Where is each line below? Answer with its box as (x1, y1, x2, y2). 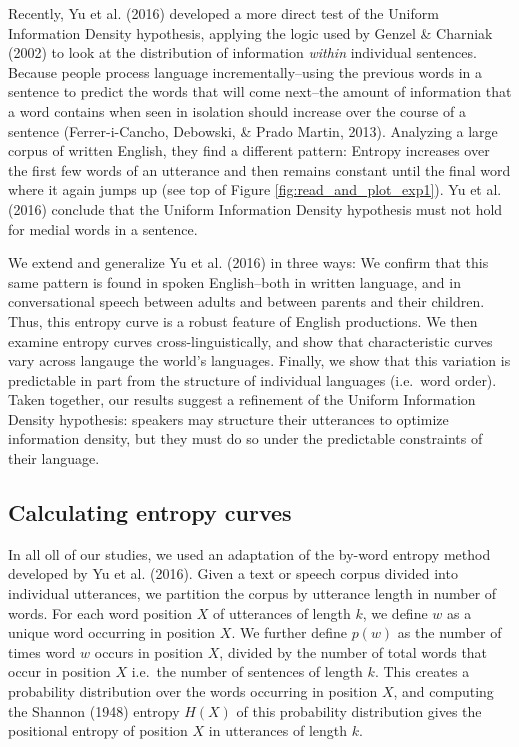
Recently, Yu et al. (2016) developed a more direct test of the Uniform (8, 3, 439, 23)
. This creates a (374, 661, 470, 682)
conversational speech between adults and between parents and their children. (8, 291, 485, 312)
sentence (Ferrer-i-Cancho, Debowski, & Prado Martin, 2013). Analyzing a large (8, 120, 498, 141)
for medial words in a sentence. (8, 218, 198, 239)
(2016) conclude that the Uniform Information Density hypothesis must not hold (8, 198, 503, 219)
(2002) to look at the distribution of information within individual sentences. (8, 42, 477, 63)
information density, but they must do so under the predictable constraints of (8, 428, 483, 449)
